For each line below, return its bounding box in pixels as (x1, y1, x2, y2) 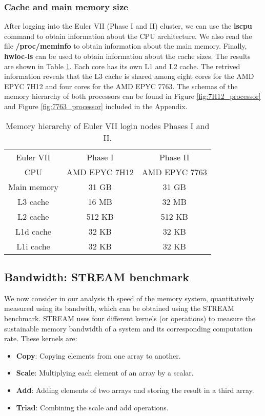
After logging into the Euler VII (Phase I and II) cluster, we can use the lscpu (4, 20, 252, 31)
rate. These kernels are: (4, 333, 77, 344)
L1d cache (15, 225, 51, 237)
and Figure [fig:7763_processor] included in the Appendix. (4, 100, 188, 111)
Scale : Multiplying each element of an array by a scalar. (16, 367, 194, 378)
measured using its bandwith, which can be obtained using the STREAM (4, 303, 234, 314)
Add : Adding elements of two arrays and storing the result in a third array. (16, 384, 254, 395)
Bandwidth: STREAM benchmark (4, 268, 189, 284)
